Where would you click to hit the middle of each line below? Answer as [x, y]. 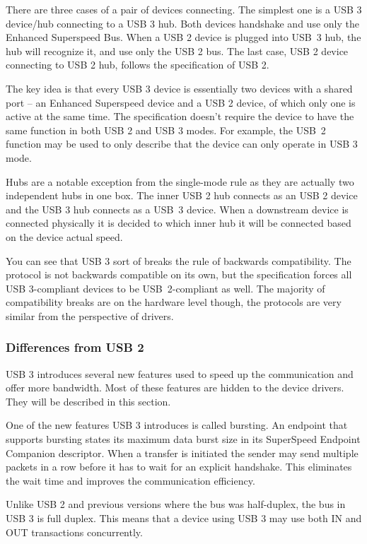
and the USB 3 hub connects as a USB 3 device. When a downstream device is [177, 209]
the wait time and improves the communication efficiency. [130, 480]
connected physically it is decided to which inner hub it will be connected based [179, 223]
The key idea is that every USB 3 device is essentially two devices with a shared [179, 88]
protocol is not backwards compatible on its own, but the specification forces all [179, 274]
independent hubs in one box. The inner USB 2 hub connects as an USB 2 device [182, 195]
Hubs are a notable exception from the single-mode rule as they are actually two [180, 181]
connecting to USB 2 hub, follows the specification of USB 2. [138, 65]
